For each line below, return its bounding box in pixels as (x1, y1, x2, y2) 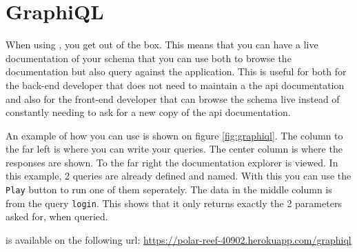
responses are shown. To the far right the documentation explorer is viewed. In (6, 155, 338, 169)
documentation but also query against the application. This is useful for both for (6, 64, 347, 79)
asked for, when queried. (6, 209, 108, 224)
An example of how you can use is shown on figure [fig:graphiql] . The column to (6, 128, 343, 142)
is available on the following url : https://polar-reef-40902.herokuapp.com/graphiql (6, 232, 351, 246)
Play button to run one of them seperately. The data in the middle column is (6, 182, 332, 197)
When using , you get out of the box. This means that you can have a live (6, 37, 318, 52)
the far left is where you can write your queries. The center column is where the (6, 142, 343, 156)
